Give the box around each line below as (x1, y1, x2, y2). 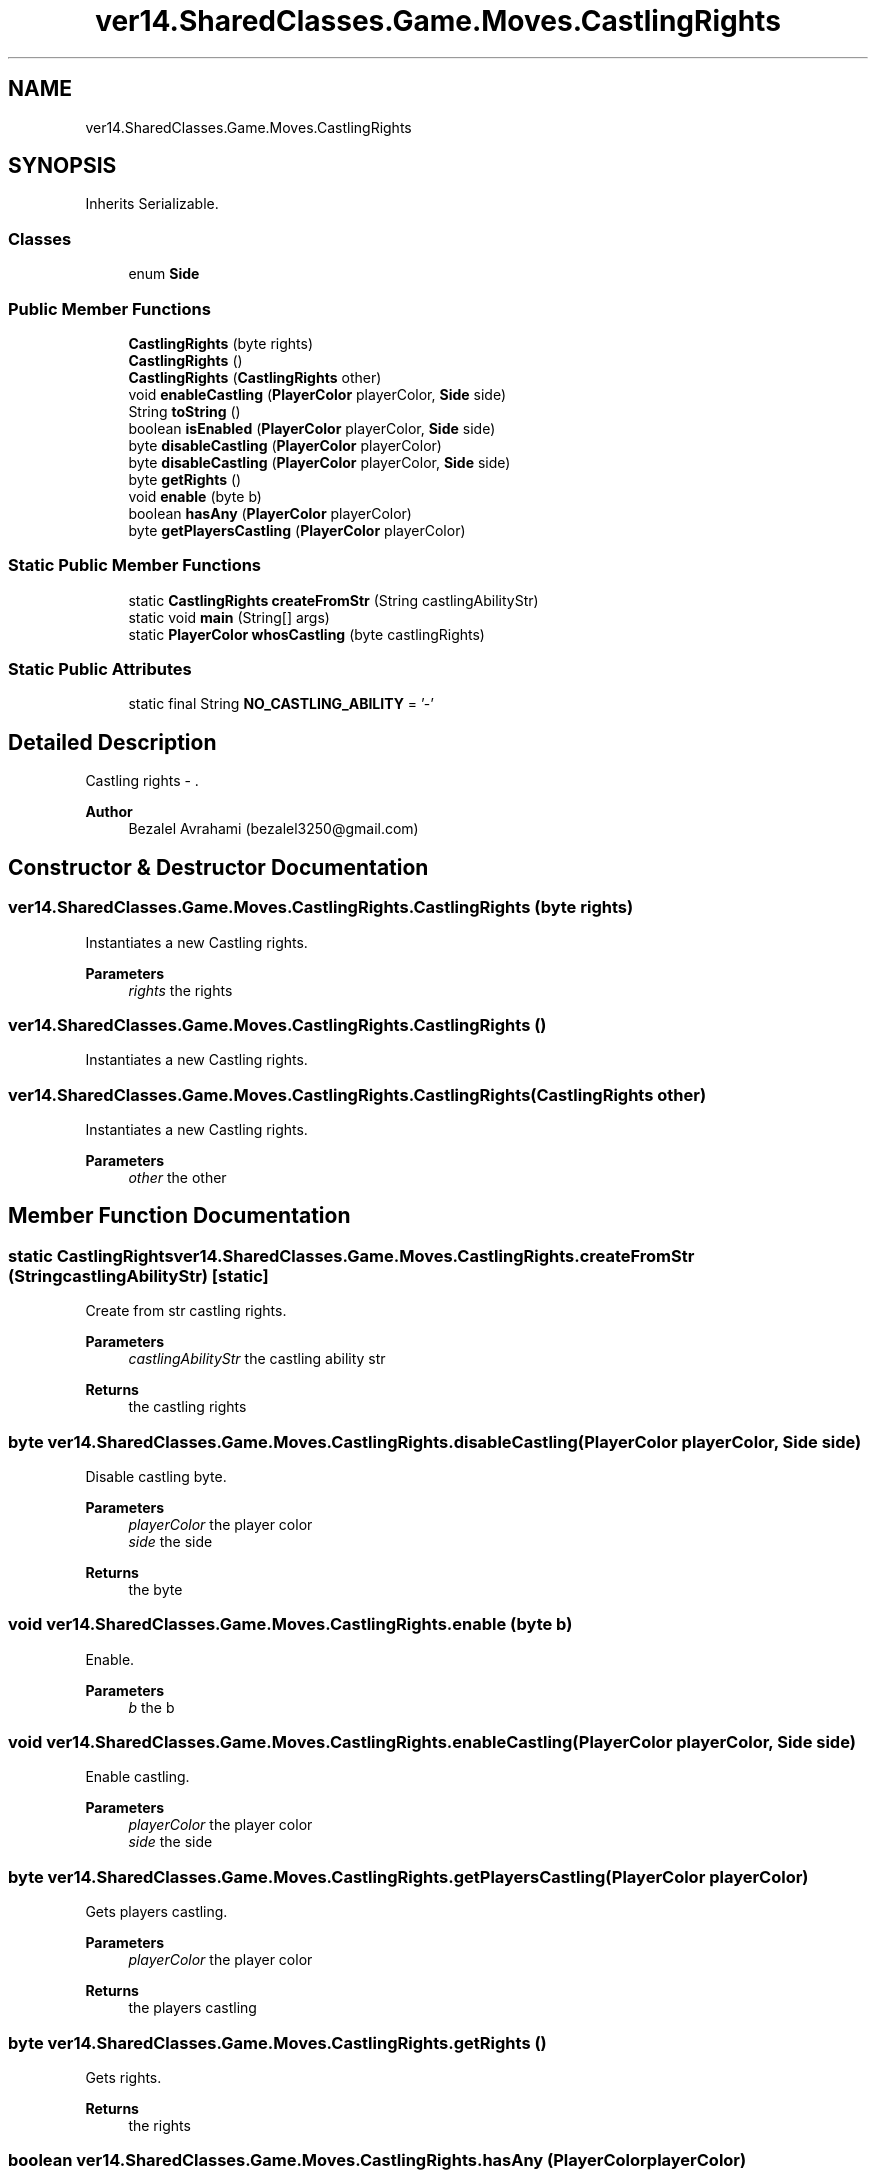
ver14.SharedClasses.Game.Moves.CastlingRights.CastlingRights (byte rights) (8, 897, 634, 918)
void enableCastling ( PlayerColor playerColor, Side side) (128, 385, 507, 403)
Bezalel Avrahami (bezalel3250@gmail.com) (128, 820, 419, 838)
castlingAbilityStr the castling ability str (128, 1350, 386, 1368)
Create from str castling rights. (85, 1302, 287, 1320)
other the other (128, 1169, 227, 1186)
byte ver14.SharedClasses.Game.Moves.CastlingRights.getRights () (8, 2032, 547, 2053)
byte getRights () (128, 470, 242, 488)
